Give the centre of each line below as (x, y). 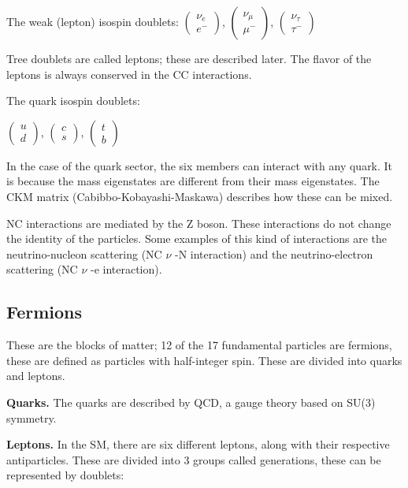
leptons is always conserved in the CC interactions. (129, 74)
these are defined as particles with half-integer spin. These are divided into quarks (204, 360)
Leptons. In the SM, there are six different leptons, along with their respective (198, 444)
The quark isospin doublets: (73, 101)
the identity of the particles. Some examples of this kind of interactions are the (197, 238)
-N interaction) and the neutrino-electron (274, 253)
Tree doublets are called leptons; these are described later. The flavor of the (189, 58)
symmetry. (32, 417)
